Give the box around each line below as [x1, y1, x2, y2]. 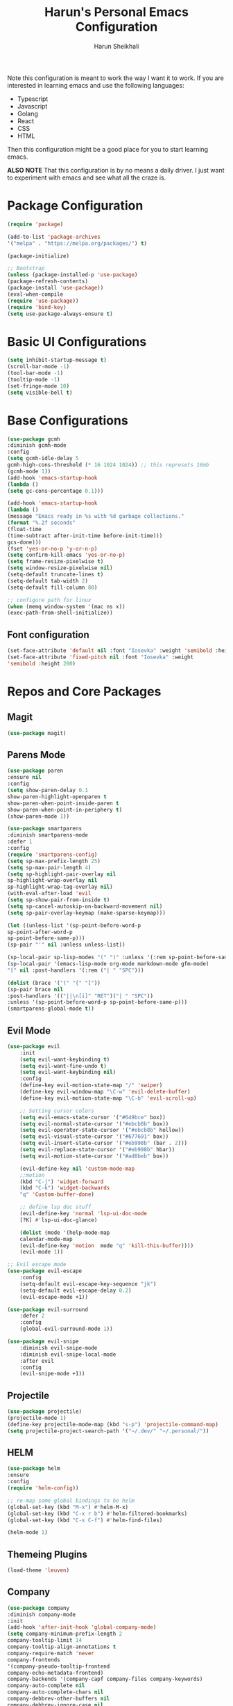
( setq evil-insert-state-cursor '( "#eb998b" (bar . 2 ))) [19, 1139, 188, 1147]
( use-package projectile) [7, 1408, 82, 1415]
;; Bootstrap [7, 265, 45, 272]
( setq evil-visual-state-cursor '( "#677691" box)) [19, 1133, 169, 1140]
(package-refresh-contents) [7, 278, 89, 285]
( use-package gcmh [7, 436, 60, 443]
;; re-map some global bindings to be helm [7, 1497, 135, 1504]
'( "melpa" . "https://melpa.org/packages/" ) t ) [7, 239, 148, 247]
